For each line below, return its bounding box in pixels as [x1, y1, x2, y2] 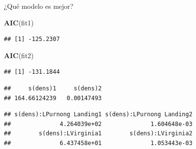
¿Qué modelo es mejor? [4, 1, 74, 11]
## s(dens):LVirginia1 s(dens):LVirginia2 [4, 130, 193, 137]
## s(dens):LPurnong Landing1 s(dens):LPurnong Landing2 [4, 111, 193, 118]
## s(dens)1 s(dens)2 [4, 85, 102, 92]
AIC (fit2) [4, 50, 34, 60]
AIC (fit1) [4, 17, 34, 27]
